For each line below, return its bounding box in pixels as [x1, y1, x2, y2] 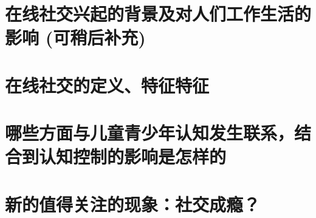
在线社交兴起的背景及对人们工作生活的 [5, 1, 312, 26]
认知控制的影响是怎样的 [39, 144, 227, 169]
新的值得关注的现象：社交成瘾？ [5, 191, 261, 216]
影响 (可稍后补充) [5, 25, 146, 50]
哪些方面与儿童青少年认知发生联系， [5, 120, 295, 145]
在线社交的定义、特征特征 [5, 72, 210, 97]
